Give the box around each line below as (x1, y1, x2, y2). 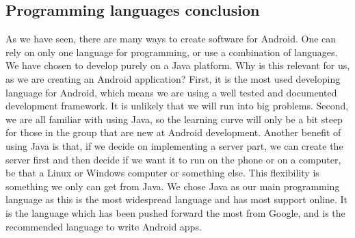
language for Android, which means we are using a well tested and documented (5, 85, 337, 99)
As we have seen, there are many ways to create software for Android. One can (5, 31, 337, 46)
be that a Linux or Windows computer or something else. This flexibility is (5, 166, 319, 180)
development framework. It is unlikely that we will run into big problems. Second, (5, 98, 349, 113)
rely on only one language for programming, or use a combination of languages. (5, 44, 338, 59)
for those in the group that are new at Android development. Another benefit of (5, 125, 341, 140)
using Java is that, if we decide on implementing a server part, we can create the (5, 138, 343, 153)
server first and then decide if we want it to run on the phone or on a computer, (5, 152, 341, 166)
